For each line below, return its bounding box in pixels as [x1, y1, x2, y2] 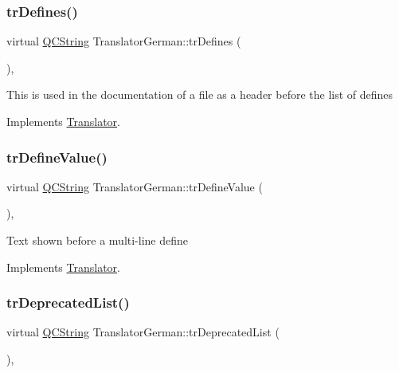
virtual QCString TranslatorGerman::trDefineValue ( [6, 178, 263, 194]
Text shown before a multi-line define [6, 232, 189, 248]
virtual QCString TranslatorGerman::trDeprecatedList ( [6, 324, 280, 340]
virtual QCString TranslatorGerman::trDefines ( [6, 33, 241, 49]
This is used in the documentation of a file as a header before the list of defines [6, 86, 393, 103]
